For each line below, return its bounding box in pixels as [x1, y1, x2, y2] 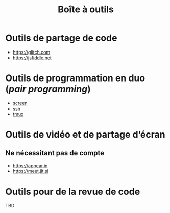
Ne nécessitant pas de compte [5, 149, 105, 157]
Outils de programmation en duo [5, 72, 145, 84]
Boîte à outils [58, 4, 114, 15]
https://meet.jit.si [12, 168, 48, 174]
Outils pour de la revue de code [5, 186, 140, 197]
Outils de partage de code [5, 32, 117, 44]
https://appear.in [12, 162, 48, 169]
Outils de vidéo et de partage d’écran [5, 129, 165, 141]
